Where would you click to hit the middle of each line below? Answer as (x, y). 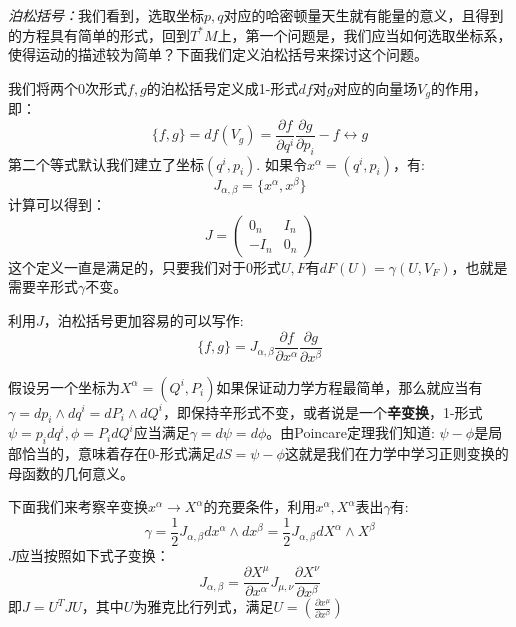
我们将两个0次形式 (67, 87)
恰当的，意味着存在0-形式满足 (118, 453)
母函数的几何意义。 (71, 472)
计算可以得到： (57, 204)
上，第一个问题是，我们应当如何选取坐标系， (364, 34)
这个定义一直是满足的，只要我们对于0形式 (144, 266)
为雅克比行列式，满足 (203, 606)
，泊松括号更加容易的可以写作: (143, 320)
